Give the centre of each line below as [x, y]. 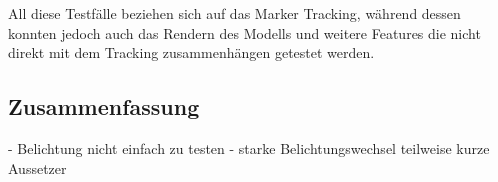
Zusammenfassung [104, 106]
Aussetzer [37, 167]
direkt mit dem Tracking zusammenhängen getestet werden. [191, 52]
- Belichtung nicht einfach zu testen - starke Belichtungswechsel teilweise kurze [249, 147]
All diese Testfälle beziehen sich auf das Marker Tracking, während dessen [234, 13]
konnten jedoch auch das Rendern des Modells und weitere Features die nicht [244, 32]
